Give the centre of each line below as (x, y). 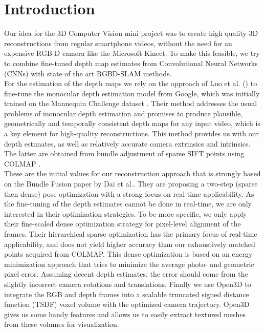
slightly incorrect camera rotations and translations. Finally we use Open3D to (128, 284)
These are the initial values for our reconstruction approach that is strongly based (132, 173)
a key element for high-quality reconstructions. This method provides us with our (131, 133)
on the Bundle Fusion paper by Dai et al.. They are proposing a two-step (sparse (131, 184)
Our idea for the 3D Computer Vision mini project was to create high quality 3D (131, 33)
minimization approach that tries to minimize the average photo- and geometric (129, 264)
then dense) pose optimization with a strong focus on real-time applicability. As (129, 193)
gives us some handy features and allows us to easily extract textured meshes (125, 314)
